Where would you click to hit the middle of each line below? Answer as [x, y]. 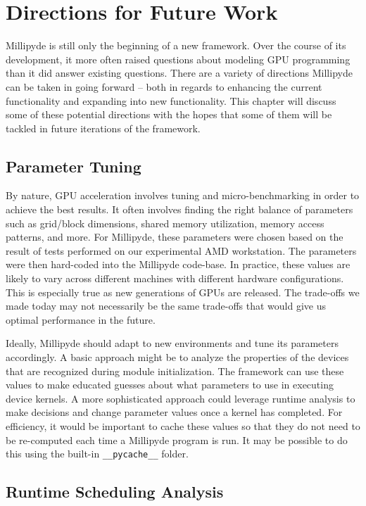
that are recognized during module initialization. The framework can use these [175, 371]
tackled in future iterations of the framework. [103, 128]
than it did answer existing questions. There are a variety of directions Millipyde [179, 73]
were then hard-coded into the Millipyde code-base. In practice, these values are [178, 264]
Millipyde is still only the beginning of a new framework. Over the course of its [176, 45]
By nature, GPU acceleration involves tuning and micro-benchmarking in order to [183, 195]
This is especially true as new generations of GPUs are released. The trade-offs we [183, 292]
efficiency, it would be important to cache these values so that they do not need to [183, 425]
